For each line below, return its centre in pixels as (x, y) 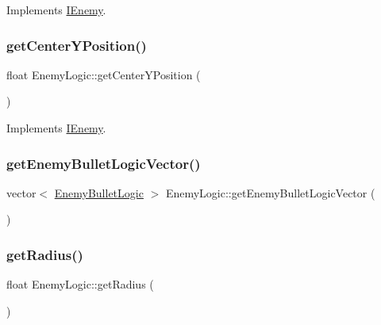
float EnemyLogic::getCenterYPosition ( (104, 74)
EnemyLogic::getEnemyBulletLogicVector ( (270, 192)
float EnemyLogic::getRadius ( (80, 284)
